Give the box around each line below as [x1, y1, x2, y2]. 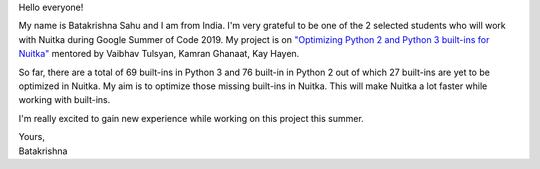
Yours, [18, 131, 45, 143]
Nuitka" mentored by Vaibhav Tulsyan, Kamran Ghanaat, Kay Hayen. [18, 48, 300, 60]
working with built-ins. [18, 94, 111, 106]
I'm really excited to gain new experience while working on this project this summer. [18, 112, 364, 124]
